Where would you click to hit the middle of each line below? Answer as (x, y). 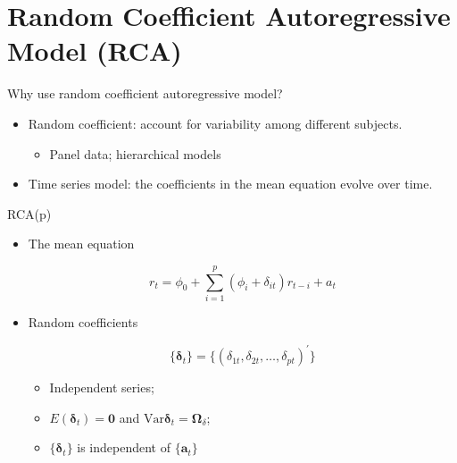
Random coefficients (83, 322)
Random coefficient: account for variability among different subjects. (215, 123)
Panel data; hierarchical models (135, 153)
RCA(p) (29, 213)
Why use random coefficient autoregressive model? (145, 93)
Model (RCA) (95, 51)
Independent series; (102, 387)
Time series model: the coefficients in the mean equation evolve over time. (230, 184)
